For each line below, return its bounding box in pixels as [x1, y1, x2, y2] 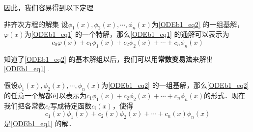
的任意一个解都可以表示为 [4, 90, 86, 100]
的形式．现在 [204, 90, 246, 100]
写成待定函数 [50, 100, 92, 110]
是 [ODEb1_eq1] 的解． [4, 118, 76, 128]
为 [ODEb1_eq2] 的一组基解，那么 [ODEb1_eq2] [101, 79, 249, 90]
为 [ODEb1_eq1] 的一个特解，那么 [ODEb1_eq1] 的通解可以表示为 [24, 29, 229, 39]
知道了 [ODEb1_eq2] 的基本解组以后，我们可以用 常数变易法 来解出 [4, 53, 213, 64]
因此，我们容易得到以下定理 [4, 2, 93, 12]
